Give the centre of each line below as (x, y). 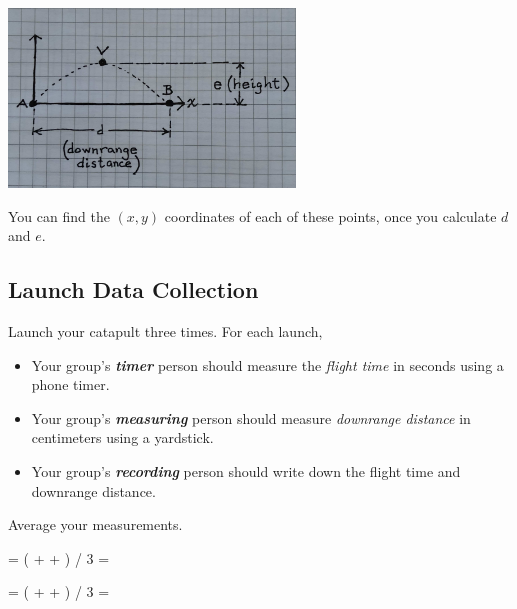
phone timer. (70, 384)
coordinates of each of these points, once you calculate (330, 215)
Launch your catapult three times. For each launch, (165, 330)
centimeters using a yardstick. (122, 437)
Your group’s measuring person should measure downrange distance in (251, 417)
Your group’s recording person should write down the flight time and (246, 470)
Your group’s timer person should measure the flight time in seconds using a (267, 364)
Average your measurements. (95, 524)
